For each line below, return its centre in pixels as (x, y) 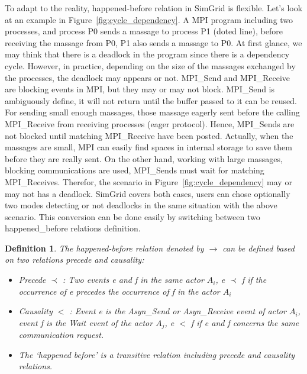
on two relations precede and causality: (75, 259)
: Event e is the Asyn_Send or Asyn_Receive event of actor (178, 311)
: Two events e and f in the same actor (133, 280)
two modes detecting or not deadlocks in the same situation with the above (141, 205)
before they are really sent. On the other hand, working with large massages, (144, 158)
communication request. (61, 335)
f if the (254, 280)
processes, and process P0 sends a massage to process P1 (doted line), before (144, 31)
